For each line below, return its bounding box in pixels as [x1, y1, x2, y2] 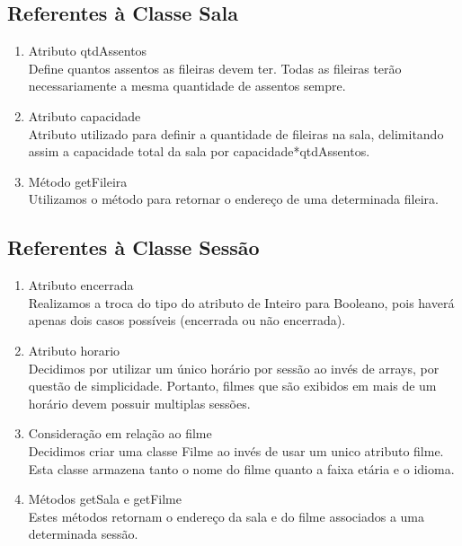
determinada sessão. [28, 524, 138, 543]
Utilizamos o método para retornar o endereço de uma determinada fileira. [28, 189, 439, 208]
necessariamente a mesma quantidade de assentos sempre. [28, 76, 346, 95]
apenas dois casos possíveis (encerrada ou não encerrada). [28, 311, 346, 330]
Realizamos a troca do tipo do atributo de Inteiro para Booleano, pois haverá [28, 293, 455, 312]
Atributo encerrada [28, 276, 134, 295]
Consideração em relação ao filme [28, 424, 212, 443]
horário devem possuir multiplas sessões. [28, 393, 251, 412]
